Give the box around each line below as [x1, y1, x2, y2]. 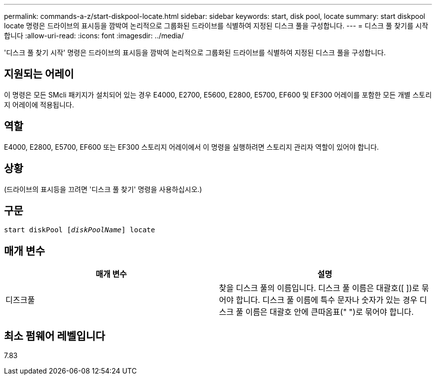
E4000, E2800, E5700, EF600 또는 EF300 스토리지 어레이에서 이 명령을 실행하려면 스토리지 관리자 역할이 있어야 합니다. [4, 142, 379, 151]
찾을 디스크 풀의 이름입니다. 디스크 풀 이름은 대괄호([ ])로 [219, 283, 420, 293]
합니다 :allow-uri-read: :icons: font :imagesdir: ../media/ [4, 31, 184, 40]
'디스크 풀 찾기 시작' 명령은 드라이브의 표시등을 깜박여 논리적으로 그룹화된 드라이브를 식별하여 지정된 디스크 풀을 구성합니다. [4, 48, 386, 57]
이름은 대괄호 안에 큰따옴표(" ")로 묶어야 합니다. [245, 307, 414, 317]
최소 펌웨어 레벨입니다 [4, 329, 106, 342]
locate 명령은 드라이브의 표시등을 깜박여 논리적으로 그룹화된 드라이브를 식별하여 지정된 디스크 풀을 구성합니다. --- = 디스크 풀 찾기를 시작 [4, 21, 429, 30]
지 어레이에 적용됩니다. [4, 100, 74, 109]
